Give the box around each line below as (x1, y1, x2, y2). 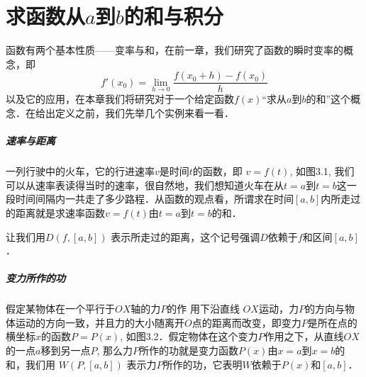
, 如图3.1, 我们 (289, 164, 355, 179)
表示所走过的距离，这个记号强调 (111, 229, 260, 244)
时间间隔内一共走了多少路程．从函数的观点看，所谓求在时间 (15, 191, 294, 206)
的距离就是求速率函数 (6, 205, 105, 220)
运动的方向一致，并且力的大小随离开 (15, 315, 184, 330)
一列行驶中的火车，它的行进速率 (6, 164, 155, 179)
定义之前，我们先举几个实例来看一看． (55, 105, 234, 120)
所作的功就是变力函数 (138, 343, 238, 358)
